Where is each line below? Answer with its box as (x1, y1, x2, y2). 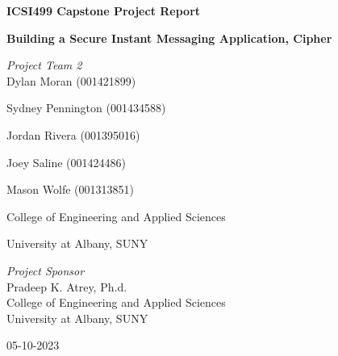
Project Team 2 (6, 57, 82, 73)
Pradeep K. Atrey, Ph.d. (6, 278, 127, 295)
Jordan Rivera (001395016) (6, 126, 140, 143)
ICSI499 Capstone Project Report (6, 2, 201, 19)
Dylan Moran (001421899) (6, 72, 136, 89)
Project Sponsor (6, 262, 85, 279)
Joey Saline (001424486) (6, 153, 126, 170)
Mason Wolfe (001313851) (6, 181, 134, 198)
